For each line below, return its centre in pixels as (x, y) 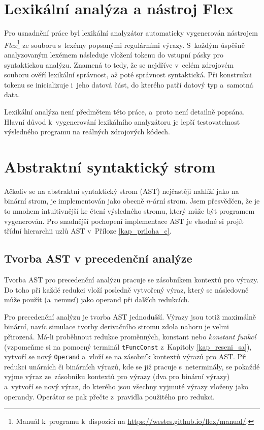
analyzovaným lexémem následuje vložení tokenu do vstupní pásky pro (114, 54)
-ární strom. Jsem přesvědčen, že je (205, 201)
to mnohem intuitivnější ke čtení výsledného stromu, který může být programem (129, 211)
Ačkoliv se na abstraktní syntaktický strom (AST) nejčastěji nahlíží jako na (122, 191)
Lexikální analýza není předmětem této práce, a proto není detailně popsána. (125, 111)
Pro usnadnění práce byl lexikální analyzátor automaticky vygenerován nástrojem (131, 33)
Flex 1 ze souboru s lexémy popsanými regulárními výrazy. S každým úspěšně (124, 44)
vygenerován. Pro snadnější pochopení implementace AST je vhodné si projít (124, 221)
